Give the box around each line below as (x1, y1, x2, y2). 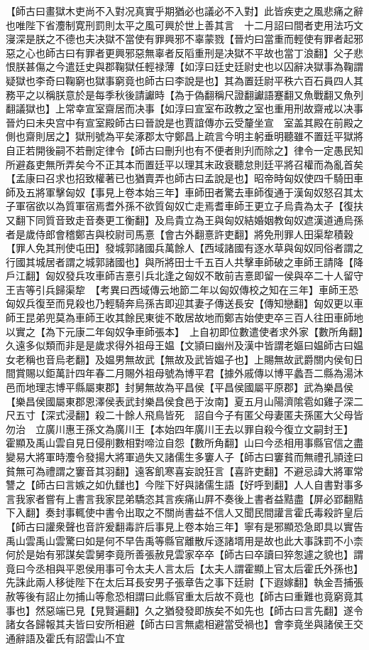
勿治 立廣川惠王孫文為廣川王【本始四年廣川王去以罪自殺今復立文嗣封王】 (6, 421, 348, 436)
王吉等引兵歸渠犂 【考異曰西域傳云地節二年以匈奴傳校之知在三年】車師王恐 (6, 282, 358, 297)
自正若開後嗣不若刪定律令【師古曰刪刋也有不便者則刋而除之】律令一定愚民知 (6, 142, 363, 157)
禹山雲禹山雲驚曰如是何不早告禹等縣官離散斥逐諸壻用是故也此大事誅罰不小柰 (6, 533, 363, 548)
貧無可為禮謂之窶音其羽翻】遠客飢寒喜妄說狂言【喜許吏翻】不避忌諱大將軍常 (6, 463, 363, 478)
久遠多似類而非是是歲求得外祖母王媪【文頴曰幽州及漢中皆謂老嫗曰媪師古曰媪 (6, 338, 363, 353)
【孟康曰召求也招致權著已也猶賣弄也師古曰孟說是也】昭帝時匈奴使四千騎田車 (6, 171, 363, 186)
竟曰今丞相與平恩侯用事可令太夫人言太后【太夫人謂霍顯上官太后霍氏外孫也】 (6, 560, 363, 575)
